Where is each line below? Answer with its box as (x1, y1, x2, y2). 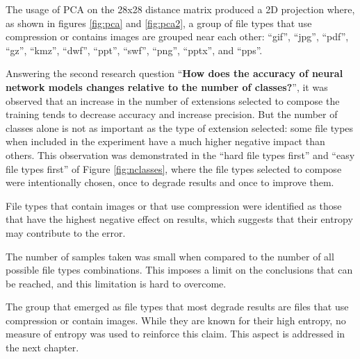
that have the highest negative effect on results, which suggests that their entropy (6, 212, 353, 226)
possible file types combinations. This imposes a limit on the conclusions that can (6, 262, 353, 277)
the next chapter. (6, 340, 79, 355)
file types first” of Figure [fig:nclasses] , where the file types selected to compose (6, 161, 342, 176)
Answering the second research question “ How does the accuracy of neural (6, 66, 343, 81)
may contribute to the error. (6, 225, 126, 240)
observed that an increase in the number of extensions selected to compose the (6, 93, 340, 108)
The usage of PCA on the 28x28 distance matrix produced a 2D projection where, (6, 2, 355, 16)
